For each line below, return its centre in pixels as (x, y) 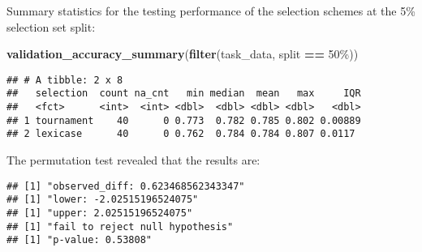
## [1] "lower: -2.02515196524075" (103, 200)
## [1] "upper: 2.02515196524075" (100, 213)
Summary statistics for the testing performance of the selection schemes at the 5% (211, 11)
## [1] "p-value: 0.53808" (79, 240)
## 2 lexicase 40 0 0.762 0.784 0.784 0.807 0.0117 (181, 134)
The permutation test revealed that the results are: (133, 160)
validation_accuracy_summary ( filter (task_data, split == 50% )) (183, 54)
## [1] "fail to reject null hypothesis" (120, 226)
